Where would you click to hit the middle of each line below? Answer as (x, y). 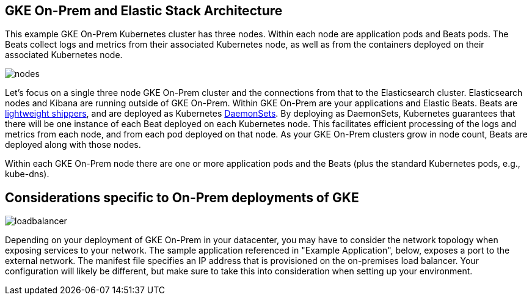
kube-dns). (27, 174)
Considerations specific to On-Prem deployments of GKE (182, 197)
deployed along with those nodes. (73, 145)
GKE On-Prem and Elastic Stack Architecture (144, 11)
